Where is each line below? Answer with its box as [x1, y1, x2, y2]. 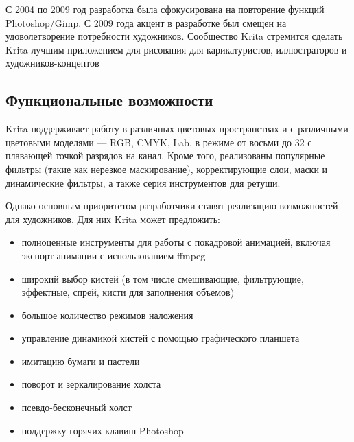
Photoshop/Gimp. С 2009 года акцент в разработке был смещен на [5, 15, 287, 30]
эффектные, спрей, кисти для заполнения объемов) [21, 285, 235, 299]
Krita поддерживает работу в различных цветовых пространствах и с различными [5, 121, 349, 136]
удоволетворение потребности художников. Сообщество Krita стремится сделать [5, 29, 343, 43]
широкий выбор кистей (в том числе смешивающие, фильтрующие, [21, 271, 304, 286]
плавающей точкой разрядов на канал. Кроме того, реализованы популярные [5, 148, 325, 163]
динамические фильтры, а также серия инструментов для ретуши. [5, 175, 281, 189]
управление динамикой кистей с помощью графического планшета [21, 331, 300, 345]
